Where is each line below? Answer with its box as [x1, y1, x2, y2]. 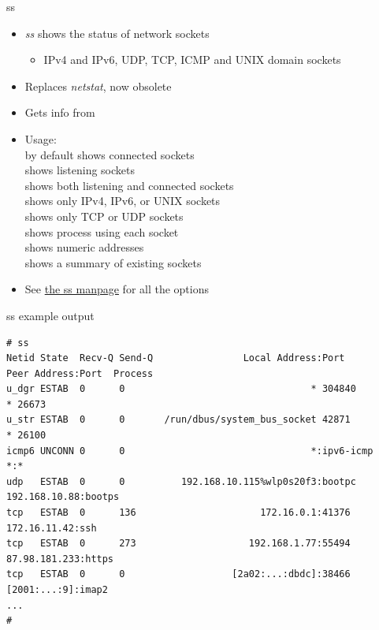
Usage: [24, 130, 57, 147]
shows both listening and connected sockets [24, 177, 234, 193]
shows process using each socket [24, 223, 179, 240]
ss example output [6, 307, 95, 323]
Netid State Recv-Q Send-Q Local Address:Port [6, 352, 345, 364]
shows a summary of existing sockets [24, 254, 202, 270]
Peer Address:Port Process [6, 367, 154, 379]
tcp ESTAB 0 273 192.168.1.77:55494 [6, 538, 351, 550]
